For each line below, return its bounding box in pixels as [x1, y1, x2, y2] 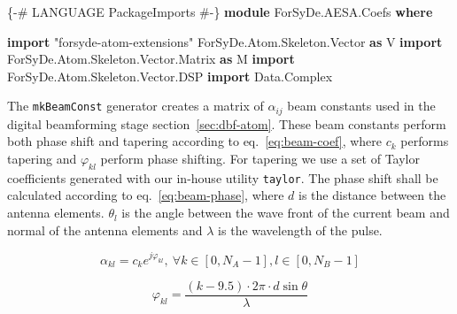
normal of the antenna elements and [7, 220, 203, 239]
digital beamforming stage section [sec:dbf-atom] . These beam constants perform [7, 114, 446, 133]
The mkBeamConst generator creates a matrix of [7, 96, 264, 115]
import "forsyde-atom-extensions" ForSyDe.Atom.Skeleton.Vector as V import [7, 32, 443, 50]
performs [400, 132, 449, 150]
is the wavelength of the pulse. [218, 220, 383, 239]
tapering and [7, 149, 77, 168]
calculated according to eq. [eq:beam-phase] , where [7, 186, 284, 204]
